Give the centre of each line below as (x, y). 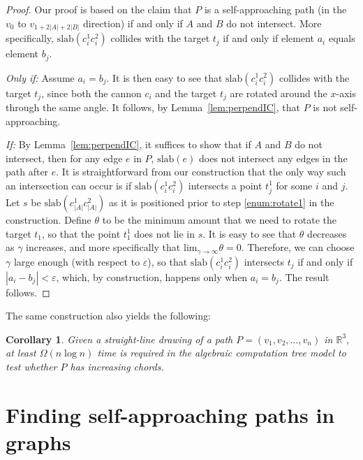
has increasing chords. (117, 366)
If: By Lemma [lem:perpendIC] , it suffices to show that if (128, 144)
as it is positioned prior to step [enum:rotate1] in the (222, 202)
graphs (38, 441)
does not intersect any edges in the (273, 158)
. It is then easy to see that (164, 77)
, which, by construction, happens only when (152, 276)
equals (342, 38)
